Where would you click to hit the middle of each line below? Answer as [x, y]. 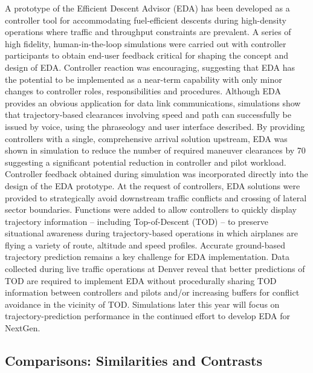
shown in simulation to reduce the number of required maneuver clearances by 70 [155, 150]
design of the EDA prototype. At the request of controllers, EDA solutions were [153, 185]
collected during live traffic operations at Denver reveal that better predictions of [155, 269]
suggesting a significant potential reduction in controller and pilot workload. [146, 162]
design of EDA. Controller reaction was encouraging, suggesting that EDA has [150, 67]
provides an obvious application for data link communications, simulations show [153, 102]
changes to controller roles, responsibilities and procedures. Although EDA [143, 91]
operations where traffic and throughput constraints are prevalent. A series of [148, 32]
